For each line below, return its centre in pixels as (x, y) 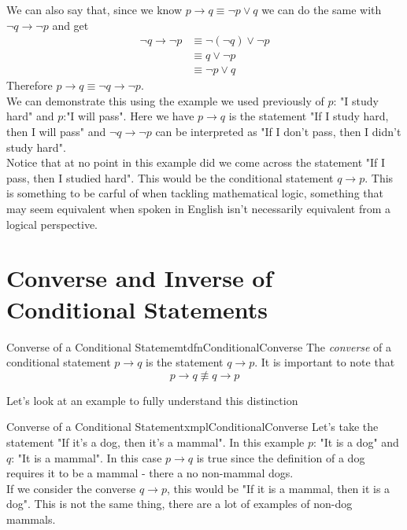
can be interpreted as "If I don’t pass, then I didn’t (278, 132)
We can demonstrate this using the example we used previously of (165, 100)
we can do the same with (322, 9)
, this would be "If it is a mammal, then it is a (279, 488)
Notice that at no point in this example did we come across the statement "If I (196, 162)
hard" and (30, 116)
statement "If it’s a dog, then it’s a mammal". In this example (155, 442)
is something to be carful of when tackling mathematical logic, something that (195, 193)
